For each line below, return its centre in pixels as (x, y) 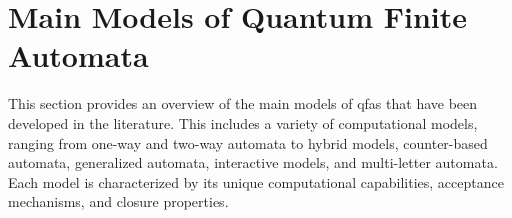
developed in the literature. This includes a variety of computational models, (243, 122)
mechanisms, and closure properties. (118, 201)
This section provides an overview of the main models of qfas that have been (243, 103)
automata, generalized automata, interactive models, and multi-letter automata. (253, 162)
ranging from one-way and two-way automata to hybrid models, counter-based (248, 142)
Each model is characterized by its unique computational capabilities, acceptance (256, 181)
